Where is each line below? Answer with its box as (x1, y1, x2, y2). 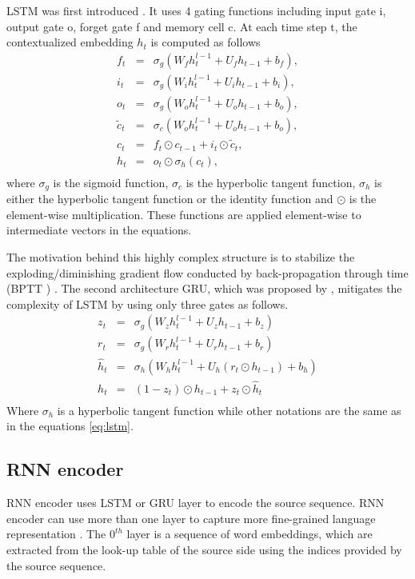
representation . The (6, 525, 106, 542)
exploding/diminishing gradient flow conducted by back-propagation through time (6, 264, 409, 281)
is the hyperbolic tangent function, (186, 174, 356, 190)
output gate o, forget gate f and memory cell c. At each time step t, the (6, 18, 357, 34)
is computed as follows (150, 34, 261, 50)
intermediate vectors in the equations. (6, 222, 192, 238)
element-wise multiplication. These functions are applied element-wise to (6, 206, 361, 222)
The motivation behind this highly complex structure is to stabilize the (6, 248, 355, 265)
